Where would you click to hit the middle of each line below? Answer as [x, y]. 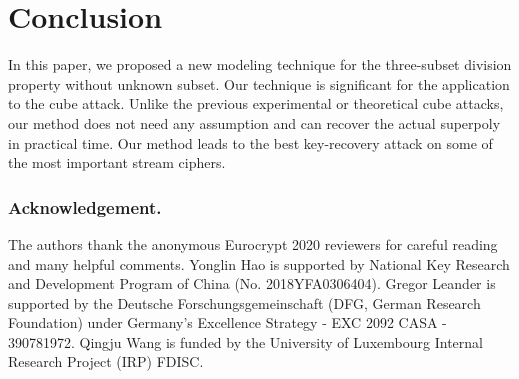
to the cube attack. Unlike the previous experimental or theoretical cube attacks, [256, 103]
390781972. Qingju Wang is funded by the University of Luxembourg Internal [245, 341]
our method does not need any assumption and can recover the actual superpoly [254, 122]
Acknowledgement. [85, 206]
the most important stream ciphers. [117, 162]
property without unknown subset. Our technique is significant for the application [259, 83]
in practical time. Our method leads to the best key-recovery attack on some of [250, 142]
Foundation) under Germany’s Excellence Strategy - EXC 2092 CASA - [227, 322]
